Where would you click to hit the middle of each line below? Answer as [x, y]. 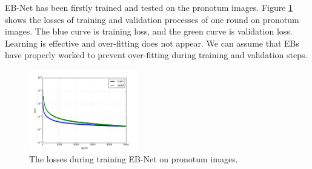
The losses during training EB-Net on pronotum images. [134, 159]
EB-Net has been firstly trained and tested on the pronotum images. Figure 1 [149, 7]
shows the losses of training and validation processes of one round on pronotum [152, 19]
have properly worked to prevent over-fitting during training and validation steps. [156, 55]
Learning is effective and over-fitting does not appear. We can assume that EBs [152, 43]
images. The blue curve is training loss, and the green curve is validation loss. [149, 31]
